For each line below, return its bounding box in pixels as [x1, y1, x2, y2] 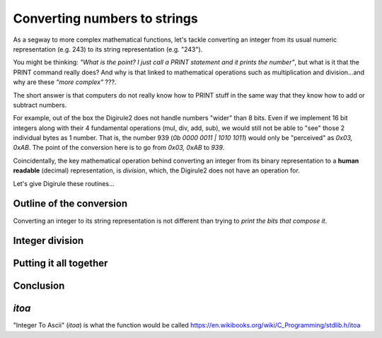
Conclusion [13, 280, 65, 292]
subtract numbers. [13, 100, 67, 109]
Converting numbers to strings [13, 11, 198, 26]
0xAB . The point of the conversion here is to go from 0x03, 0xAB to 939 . [13, 144, 225, 152]
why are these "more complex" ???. [13, 78, 117, 86]
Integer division [13, 235, 84, 247]
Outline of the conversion [13, 198, 128, 210]
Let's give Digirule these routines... [13, 179, 115, 187]
